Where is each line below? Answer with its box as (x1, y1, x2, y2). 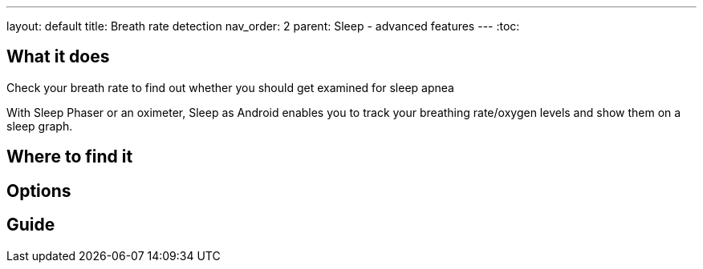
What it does (6, 46, 110, 67)
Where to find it (6, 147, 133, 167)
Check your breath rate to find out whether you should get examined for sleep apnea (6, 80, 454, 94)
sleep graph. (6, 118, 73, 133)
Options (6, 180, 71, 201)
